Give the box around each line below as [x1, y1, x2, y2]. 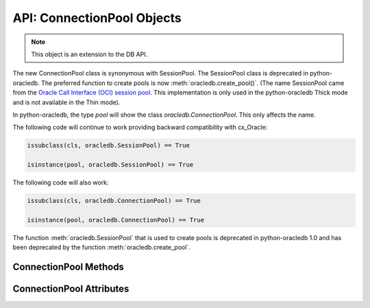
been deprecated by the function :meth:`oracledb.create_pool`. [12, 244, 191, 252]
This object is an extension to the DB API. [31, 50, 148, 58]
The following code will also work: [12, 178, 109, 187]
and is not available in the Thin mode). [12, 98, 121, 106]
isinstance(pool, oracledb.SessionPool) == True [27, 161, 194, 169]
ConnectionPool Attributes [12, 283, 129, 294]
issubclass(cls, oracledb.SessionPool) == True [27, 141, 190, 150]
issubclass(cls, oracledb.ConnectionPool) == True [27, 197, 201, 205]
